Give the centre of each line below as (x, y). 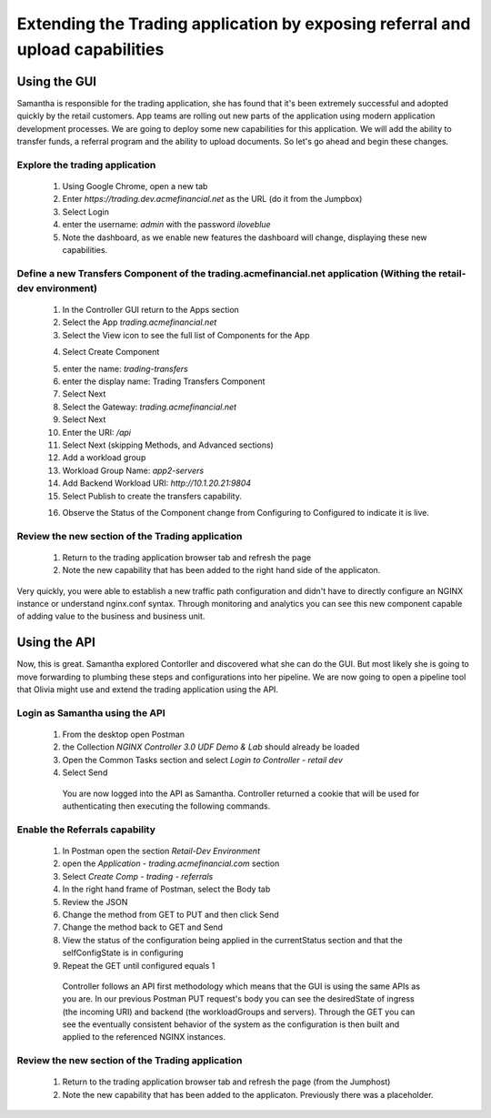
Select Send (85, 772)
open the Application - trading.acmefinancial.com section (171, 863)
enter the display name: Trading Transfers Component (164, 381)
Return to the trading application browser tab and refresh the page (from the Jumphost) (226, 1082)
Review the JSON (95, 901)
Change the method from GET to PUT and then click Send (170, 914)
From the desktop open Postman (124, 735)
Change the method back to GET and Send (142, 927)
